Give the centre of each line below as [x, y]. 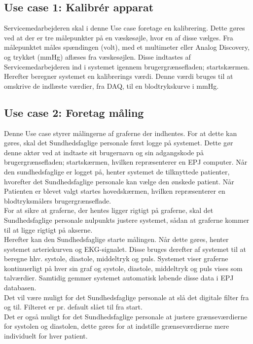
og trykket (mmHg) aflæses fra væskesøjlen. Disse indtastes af [97, 56]
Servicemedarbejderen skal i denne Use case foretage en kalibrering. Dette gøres [125, 28]
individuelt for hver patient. [46, 336]
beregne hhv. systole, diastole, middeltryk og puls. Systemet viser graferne [116, 258]
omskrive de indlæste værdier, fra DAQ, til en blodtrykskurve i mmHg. [111, 86]
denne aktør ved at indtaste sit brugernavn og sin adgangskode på [104, 152]
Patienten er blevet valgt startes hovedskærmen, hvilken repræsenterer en [115, 191]
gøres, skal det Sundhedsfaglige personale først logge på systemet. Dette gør [119, 143]
